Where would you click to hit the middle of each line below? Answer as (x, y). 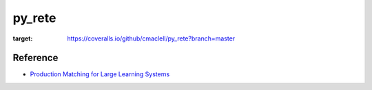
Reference (35, 58)
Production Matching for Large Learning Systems (100, 74)
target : (23, 38)
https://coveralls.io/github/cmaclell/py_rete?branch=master (151, 38)
